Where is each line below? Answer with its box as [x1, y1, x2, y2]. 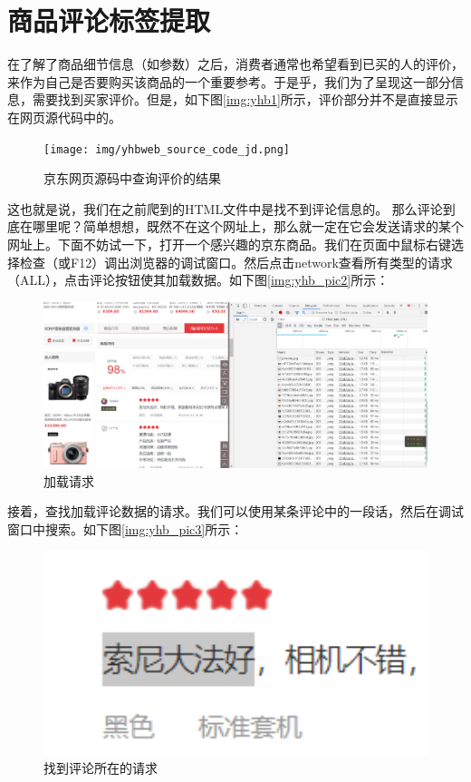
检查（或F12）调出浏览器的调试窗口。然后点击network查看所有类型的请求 [19, 252, 453, 271]
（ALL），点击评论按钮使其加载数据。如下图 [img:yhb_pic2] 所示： [7, 270, 389, 289]
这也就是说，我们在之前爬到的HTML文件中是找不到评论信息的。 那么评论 [7, 199, 443, 218]
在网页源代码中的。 [7, 107, 121, 126]
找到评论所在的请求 [43, 758, 158, 777]
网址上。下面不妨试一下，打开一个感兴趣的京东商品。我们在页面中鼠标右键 [7, 234, 451, 253]
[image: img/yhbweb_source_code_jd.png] [43, 142, 291, 156]
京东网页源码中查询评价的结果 [43, 169, 221, 188]
